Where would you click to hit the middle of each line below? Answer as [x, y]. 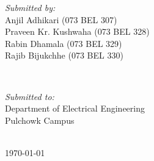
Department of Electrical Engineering [75, 108]
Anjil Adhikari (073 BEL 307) [61, 19]
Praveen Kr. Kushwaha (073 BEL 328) [77, 31]
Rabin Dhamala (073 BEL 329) [64, 43]
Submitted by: [30, 7]
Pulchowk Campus [40, 120]
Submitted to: [30, 96]
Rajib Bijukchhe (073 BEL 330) [64, 55]
